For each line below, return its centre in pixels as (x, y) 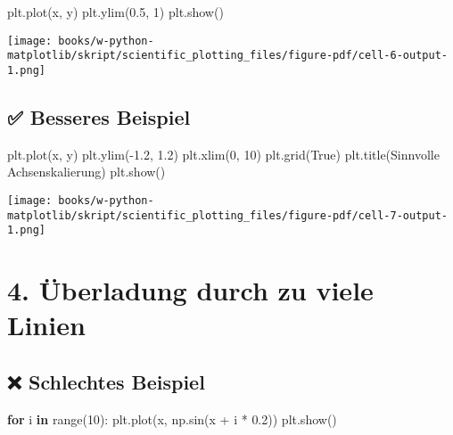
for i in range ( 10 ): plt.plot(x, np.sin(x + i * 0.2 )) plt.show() (172, 419)
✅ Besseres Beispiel (99, 116)
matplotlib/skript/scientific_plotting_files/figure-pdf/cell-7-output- (227, 215)
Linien (46, 325)
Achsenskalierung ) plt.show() (86, 172)
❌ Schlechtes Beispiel (106, 381)
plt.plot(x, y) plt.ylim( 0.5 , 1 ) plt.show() (115, 12)
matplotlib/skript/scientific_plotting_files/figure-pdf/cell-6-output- (227, 56)
